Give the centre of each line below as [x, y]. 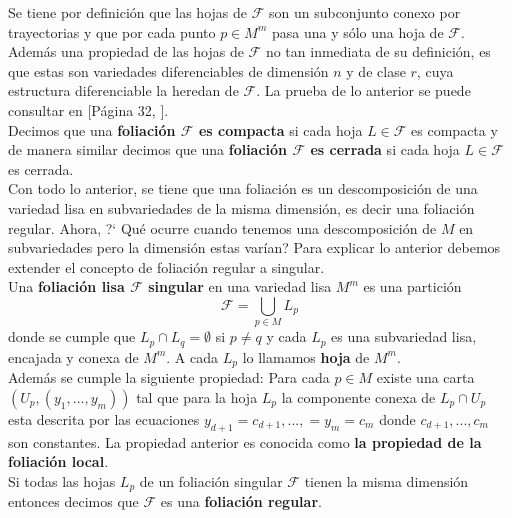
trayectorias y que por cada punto [112, 31]
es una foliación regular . [241, 501]
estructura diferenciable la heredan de [123, 90]
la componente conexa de [358, 396]
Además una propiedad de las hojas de [126, 51]
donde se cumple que [72, 336]
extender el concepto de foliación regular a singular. [166, 266]
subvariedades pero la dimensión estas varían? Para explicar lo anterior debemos [254, 247]
